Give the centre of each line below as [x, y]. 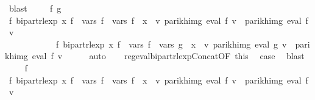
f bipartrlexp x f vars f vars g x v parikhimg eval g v [171, 44]
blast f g [35, 8]
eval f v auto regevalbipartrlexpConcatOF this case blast [168, 56]
